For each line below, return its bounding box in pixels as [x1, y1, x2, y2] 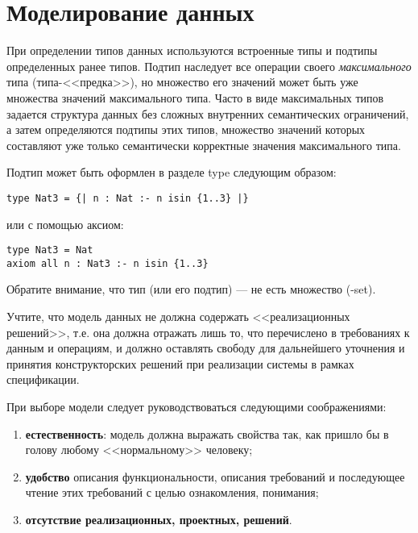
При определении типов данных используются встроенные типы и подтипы [6, 42, 378, 59]
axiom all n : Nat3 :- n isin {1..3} [6, 257, 209, 269]
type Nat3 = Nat [6, 244, 93, 256]
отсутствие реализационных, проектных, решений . [25, 510, 292, 527]
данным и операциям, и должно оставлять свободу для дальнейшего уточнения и [6, 339, 405, 356]
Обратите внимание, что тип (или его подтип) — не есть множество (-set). [6, 281, 376, 298]
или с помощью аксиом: [6, 215, 124, 232]
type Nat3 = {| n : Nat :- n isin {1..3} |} [6, 192, 249, 204]
